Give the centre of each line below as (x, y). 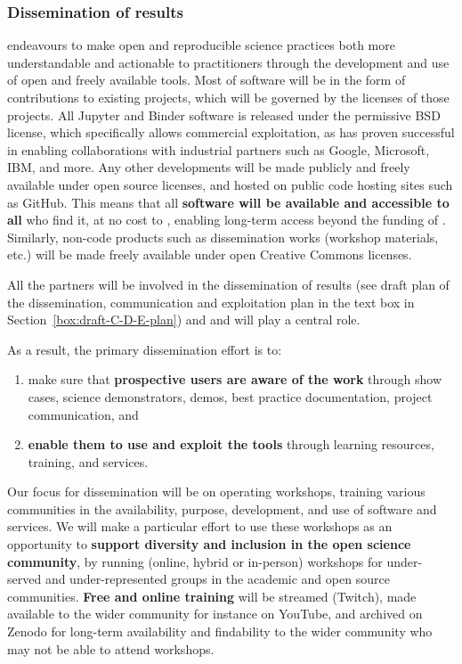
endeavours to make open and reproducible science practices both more (201, 45)
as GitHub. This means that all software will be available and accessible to (228, 202)
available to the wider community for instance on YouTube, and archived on (215, 614)
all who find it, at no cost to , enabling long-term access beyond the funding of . (227, 220)
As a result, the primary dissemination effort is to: (145, 349)
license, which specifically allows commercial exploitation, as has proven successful (231, 132)
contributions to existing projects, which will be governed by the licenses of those (228, 97)
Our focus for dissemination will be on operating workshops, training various (216, 492)
